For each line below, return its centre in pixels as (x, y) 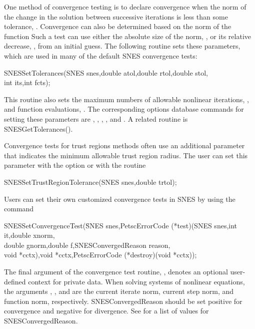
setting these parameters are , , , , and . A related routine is (96, 118)
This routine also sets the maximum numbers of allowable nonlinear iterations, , (126, 99)
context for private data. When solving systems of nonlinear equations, (136, 281)
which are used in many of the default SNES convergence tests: (101, 55)
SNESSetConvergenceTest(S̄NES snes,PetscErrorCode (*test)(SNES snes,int (121, 225)
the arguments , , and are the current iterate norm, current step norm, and (119, 291)
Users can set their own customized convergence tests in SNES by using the (120, 199)
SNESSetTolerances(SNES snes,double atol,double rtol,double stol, (106, 72)
